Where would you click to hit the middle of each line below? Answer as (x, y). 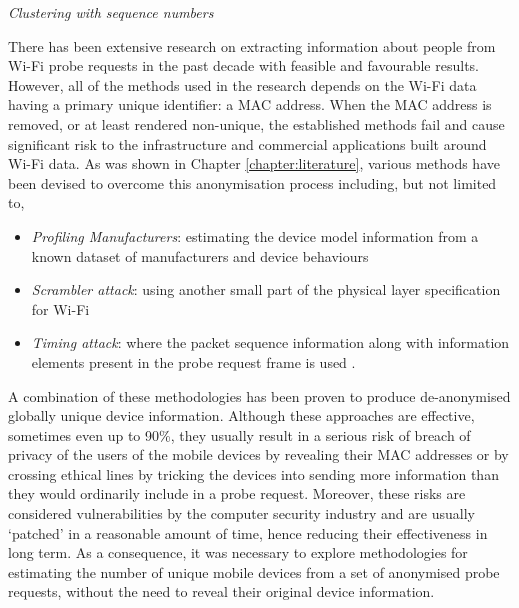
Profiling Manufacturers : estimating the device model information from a (255, 235)
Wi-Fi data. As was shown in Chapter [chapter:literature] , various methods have (254, 163)
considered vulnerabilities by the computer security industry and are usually (241, 513)
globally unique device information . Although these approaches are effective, (241, 415)
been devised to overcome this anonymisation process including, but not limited (252, 182)
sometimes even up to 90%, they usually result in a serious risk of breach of (239, 434)
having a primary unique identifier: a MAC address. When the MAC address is (250, 104)
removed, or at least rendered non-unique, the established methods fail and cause (256, 123)
